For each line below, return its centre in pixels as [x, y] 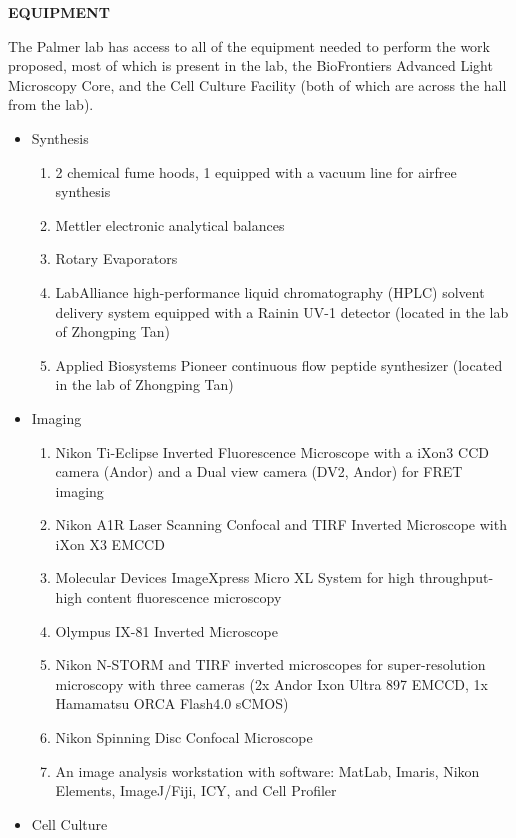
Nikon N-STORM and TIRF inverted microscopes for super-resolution [270, 664]
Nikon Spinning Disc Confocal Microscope [184, 737]
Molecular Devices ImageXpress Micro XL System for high [235, 577]
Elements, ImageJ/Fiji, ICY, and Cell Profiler [196, 790]
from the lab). [51, 104]
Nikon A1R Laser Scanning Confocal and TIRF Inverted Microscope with [281, 524]
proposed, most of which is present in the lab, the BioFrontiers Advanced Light [250, 65]
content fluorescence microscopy [184, 597]
